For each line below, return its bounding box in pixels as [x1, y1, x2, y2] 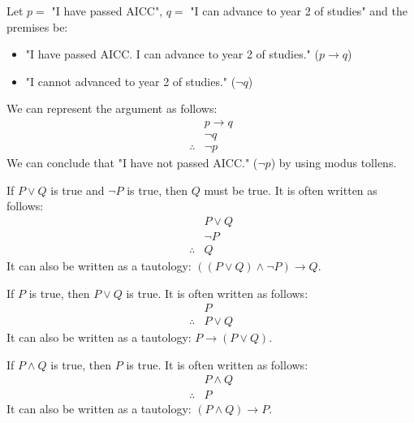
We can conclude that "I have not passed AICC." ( [6, 154, 258, 171]
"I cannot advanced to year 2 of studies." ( [25, 72, 236, 89]
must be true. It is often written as [204, 181, 377, 198]
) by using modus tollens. [270, 154, 397, 171]
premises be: [6, 18, 68, 35]
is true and [50, 181, 105, 198]
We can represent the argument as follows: [6, 100, 218, 117]
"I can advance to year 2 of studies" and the [190, 2, 408, 19]
